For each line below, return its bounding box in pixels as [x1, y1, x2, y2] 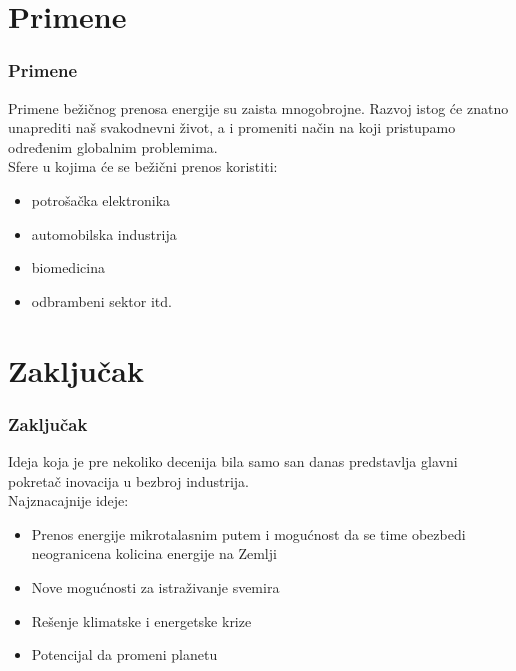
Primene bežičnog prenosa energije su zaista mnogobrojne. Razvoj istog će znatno [8, 97, 509, 118]
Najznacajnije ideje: [8, 490, 129, 511]
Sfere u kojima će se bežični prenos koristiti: [8, 156, 278, 177]
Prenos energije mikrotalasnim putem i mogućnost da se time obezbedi [31, 523, 466, 544]
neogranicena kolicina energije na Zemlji [31, 543, 277, 564]
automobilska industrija [31, 223, 177, 244]
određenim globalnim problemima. [8, 136, 218, 157]
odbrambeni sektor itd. [31, 290, 172, 311]
